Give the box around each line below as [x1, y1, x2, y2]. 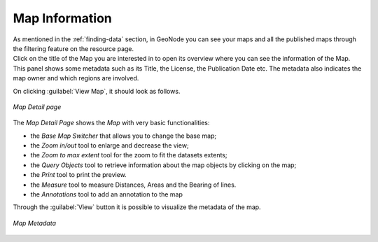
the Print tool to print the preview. [30, 171, 127, 179]
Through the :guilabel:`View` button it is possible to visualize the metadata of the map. [13, 203, 262, 211]
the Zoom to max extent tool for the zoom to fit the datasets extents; [30, 151, 227, 159]
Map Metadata [13, 219, 56, 227]
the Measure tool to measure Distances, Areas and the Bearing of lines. [30, 180, 237, 189]
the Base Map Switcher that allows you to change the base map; [30, 131, 217, 140]
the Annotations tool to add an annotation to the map [30, 190, 183, 199]
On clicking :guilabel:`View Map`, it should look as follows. [13, 87, 181, 95]
